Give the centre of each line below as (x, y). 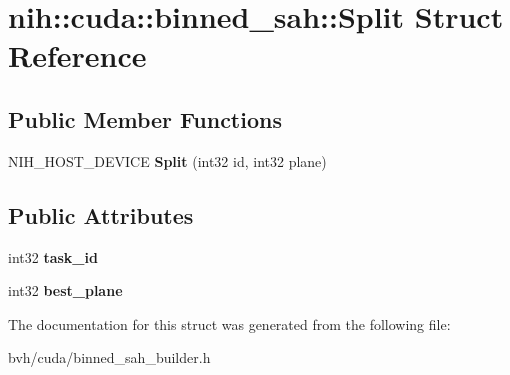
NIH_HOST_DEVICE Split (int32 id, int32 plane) (167, 160)
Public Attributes (101, 214)
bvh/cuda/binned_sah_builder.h (109, 357)
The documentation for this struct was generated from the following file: (229, 323)
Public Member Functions (145, 118)
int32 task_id (53, 256)
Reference (77, 55)
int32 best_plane (65, 290)
